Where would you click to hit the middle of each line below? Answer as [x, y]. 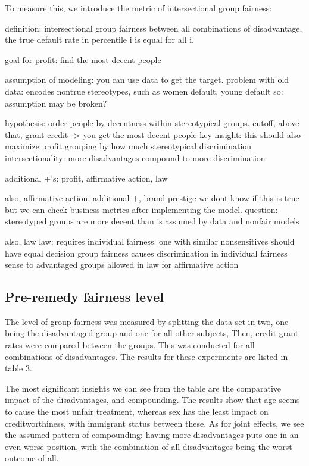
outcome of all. [32, 458]
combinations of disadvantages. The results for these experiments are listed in [146, 356]
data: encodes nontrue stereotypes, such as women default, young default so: [144, 91]
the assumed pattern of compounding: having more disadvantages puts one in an [152, 435]
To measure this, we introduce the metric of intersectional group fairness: [138, 8]
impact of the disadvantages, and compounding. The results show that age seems [152, 400]
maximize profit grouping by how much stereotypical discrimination [128, 146]
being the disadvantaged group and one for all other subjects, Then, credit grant [152, 333]
